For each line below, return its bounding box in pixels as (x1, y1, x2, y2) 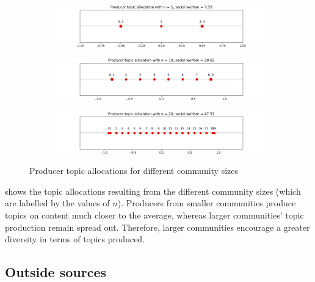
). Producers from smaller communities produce (117, 197, 296, 209)
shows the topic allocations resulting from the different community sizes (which (5, 184, 301, 197)
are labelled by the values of (5, 197, 110, 209)
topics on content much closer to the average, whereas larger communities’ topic (5, 208, 304, 221)
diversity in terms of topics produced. (5, 233, 145, 245)
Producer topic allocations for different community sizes (29, 164, 239, 177)
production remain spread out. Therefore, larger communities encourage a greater (5, 220, 310, 233)
